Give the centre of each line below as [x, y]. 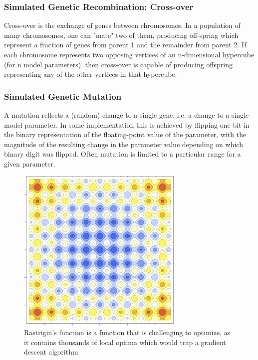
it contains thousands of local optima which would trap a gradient [125, 342]
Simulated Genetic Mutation [63, 96]
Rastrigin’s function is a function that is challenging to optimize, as [127, 332]
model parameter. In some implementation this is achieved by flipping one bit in [127, 124]
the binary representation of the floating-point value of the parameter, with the [125, 134]
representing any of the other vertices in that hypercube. [91, 74]
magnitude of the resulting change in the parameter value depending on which [124, 144]
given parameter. [30, 163]
